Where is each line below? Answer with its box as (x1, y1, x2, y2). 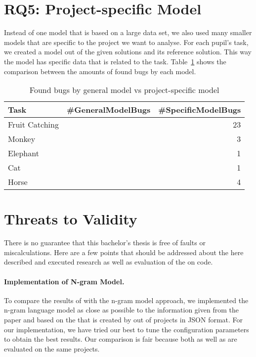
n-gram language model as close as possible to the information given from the (4, 305, 239, 315)
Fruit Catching (8, 119, 59, 131)
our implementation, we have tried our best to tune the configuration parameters (4, 324, 249, 334)
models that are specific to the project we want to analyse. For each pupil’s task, (4, 37, 249, 47)
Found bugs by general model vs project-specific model (29, 84, 219, 96)
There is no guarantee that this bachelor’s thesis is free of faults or (4, 237, 206, 248)
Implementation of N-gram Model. (4, 276, 125, 286)
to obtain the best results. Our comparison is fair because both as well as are (4, 334, 237, 344)
